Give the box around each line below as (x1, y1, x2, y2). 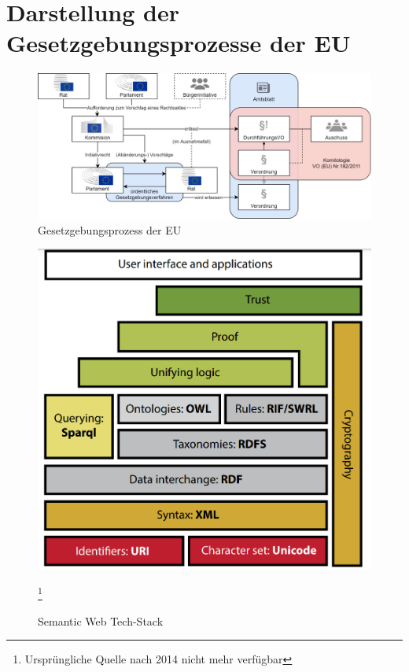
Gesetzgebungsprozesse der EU (6, 27, 351, 59)
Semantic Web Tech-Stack (38, 612, 164, 629)
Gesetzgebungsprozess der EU (38, 221, 182, 238)
